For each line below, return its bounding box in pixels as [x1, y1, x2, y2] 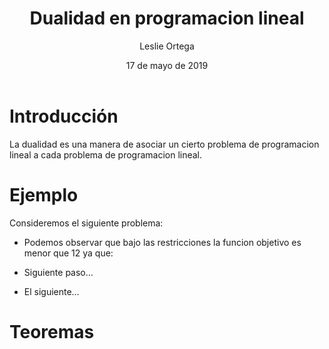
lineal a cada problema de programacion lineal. [9, 148, 203, 161]
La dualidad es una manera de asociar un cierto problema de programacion [9, 138, 320, 150]
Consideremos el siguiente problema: [9, 217, 164, 229]
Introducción [9, 105, 119, 127]
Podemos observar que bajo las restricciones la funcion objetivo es [23, 236, 302, 248]
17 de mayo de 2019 [125, 59, 209, 71]
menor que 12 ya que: [23, 247, 114, 259]
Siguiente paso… [23, 266, 94, 278]
